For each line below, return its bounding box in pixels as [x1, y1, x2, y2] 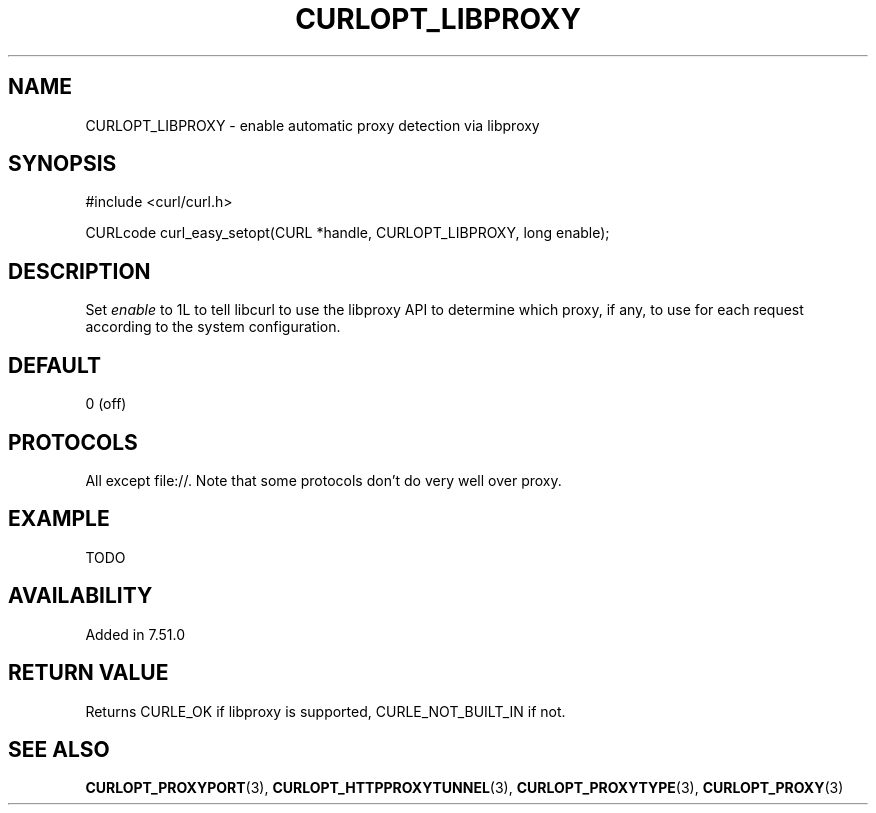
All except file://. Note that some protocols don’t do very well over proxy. [85, 471, 562, 489]
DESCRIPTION [8, 258, 151, 284]
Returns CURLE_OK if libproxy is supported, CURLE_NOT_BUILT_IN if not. [85, 702, 566, 720]
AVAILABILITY [8, 583, 153, 609]
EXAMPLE [8, 506, 110, 532]
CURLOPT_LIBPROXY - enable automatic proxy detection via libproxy [85, 116, 540, 134]
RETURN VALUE [8, 660, 169, 686]
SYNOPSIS [8, 151, 117, 177]
